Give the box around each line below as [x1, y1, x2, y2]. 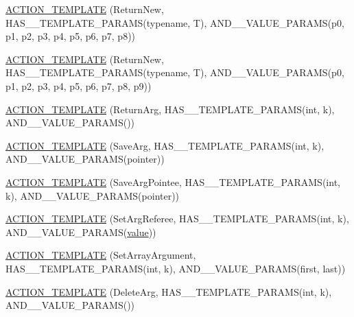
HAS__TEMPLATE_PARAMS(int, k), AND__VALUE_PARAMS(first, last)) [5, 261, 346, 275]
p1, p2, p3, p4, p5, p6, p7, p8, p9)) [5, 78, 152, 93]
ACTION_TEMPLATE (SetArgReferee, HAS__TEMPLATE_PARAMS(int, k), [5, 211, 349, 226]
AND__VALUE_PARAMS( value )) [5, 224, 156, 239]
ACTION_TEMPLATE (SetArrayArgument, [5, 248, 196, 262]
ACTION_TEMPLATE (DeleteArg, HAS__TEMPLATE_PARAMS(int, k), [5, 284, 332, 298]
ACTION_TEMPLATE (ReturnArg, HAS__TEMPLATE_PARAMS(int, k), [5, 102, 335, 116]
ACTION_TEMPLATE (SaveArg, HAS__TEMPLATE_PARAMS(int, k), [5, 138, 324, 152]
